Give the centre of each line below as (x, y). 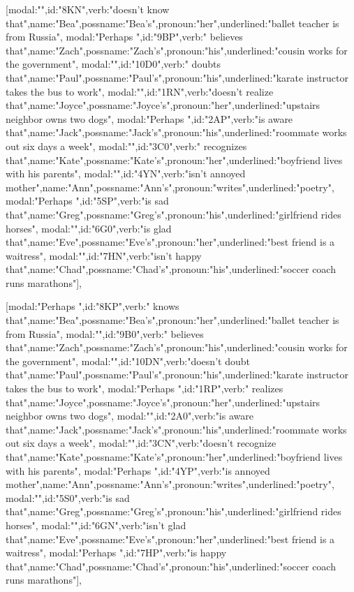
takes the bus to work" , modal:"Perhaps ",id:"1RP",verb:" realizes (145, 388)
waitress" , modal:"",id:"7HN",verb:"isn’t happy (104, 255)
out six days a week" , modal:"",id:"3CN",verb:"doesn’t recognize (141, 443)
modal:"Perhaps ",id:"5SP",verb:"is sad (87, 201)
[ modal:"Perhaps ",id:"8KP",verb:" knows (93, 306)
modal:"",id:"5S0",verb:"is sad (68, 497)
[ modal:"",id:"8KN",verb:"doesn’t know (88, 9)
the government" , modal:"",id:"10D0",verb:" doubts (113, 64)
